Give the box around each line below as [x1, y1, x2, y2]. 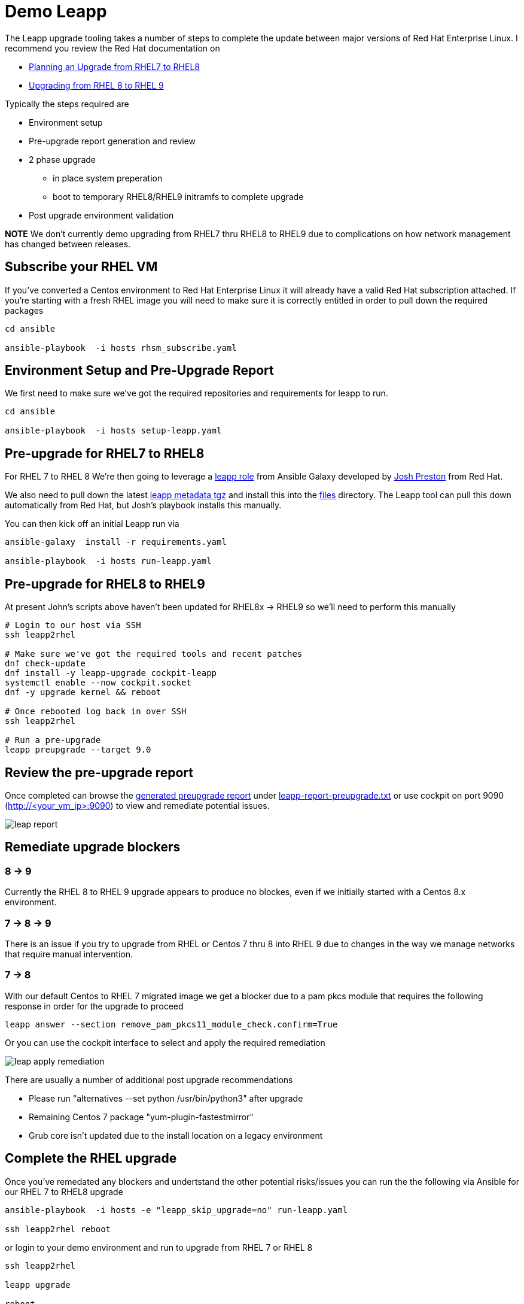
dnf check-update [5, 659, 86, 669]
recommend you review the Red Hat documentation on [5, 43, 220, 53]
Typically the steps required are [5, 98, 129, 109]
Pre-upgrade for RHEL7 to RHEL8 [5, 445, 205, 461]
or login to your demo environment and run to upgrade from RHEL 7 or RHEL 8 [5, 1242, 313, 1253]
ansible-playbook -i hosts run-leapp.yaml [5, 556, 212, 566]
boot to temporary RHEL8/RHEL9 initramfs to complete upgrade [53, 191, 304, 202]
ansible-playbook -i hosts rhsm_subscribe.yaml [5, 342, 237, 353]
